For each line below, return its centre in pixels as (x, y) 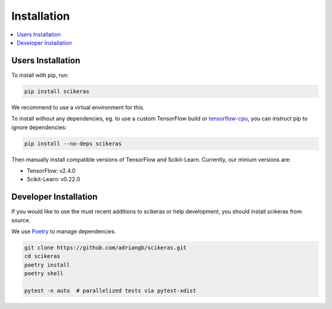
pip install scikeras (57, 91)
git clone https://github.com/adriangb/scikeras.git (105, 248)
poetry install (47, 265)
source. (21, 220)
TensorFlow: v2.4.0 (51, 170)
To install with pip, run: (40, 75)
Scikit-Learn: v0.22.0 (53, 179)
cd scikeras (42, 256)
